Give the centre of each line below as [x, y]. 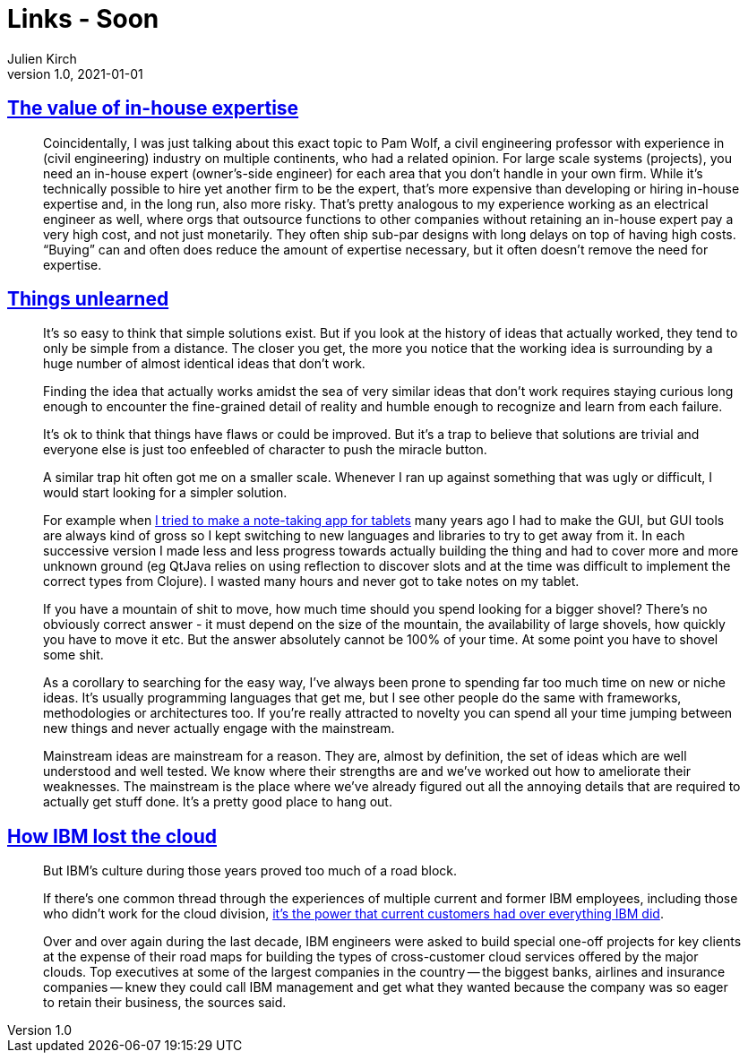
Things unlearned [88, 299]
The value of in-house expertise [153, 108]
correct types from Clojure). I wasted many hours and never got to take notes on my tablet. [311, 582]
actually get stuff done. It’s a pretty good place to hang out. [218, 802]
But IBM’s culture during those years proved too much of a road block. [250, 871]
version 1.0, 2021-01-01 [75, 73]
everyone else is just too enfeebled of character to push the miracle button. [265, 450]
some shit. [73, 655]
